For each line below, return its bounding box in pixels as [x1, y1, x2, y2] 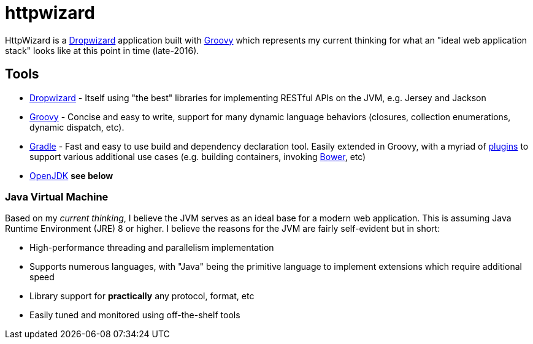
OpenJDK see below [29, 170, 113, 181]
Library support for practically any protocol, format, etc [29, 291, 255, 302]
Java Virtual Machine [5, 190, 109, 203]
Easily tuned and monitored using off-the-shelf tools [29, 310, 240, 321]
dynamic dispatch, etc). [29, 121, 125, 132]
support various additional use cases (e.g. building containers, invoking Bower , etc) [29, 151, 366, 162]
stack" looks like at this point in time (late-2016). [5, 45, 199, 56]
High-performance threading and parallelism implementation [29, 242, 274, 253]
